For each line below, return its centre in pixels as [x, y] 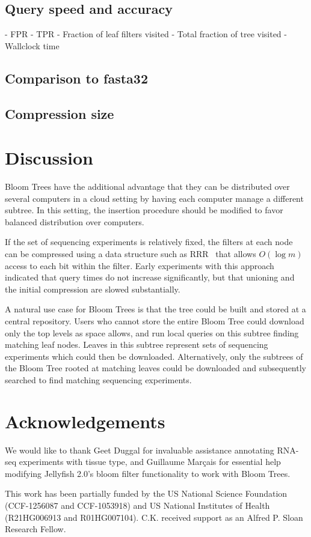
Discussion [49, 158]
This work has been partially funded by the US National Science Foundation [146, 493]
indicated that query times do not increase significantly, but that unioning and [150, 277]
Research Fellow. [35, 529]
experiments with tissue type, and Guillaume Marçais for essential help [150, 462]
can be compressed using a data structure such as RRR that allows [131, 254]
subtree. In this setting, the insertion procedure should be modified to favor [144, 210]
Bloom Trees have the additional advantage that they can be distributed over [147, 187]
